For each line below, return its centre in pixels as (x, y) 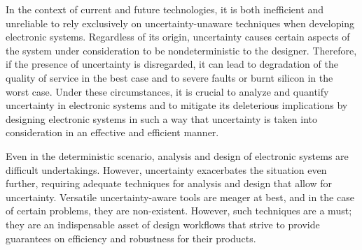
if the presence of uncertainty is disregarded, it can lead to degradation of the (172, 64)
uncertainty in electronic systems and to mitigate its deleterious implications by (177, 105)
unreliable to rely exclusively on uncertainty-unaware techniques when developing (180, 23)
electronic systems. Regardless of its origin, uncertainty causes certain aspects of (178, 37)
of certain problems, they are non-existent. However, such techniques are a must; (179, 211)
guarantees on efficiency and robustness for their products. (131, 238)
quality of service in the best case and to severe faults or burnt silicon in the (169, 77)
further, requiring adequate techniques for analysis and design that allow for (169, 183)
